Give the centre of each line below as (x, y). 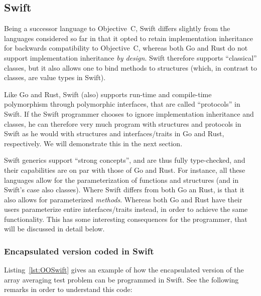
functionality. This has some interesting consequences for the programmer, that (126, 219)
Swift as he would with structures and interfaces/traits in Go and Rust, (114, 133)
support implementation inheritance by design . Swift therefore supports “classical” (130, 57)
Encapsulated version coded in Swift (79, 251)
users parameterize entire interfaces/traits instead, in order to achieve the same (126, 209)
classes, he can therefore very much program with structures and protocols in (123, 123)
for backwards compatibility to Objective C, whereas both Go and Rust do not (126, 48)
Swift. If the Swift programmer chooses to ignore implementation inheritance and (129, 113)
